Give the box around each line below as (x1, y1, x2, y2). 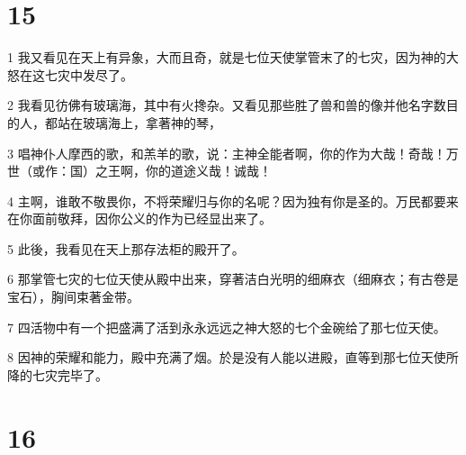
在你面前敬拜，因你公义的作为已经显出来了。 (7, 209, 272, 228)
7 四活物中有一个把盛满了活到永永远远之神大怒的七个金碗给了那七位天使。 (7, 317, 446, 336)
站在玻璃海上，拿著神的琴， (57, 113, 221, 132)
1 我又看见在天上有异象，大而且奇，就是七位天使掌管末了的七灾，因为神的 (7, 48, 446, 67)
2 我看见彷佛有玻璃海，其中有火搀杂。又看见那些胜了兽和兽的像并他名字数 (7, 96, 446, 114)
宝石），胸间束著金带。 (7, 287, 139, 306)
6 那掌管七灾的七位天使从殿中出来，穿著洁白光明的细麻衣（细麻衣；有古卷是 (7, 269, 459, 288)
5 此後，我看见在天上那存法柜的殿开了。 (7, 239, 245, 258)
